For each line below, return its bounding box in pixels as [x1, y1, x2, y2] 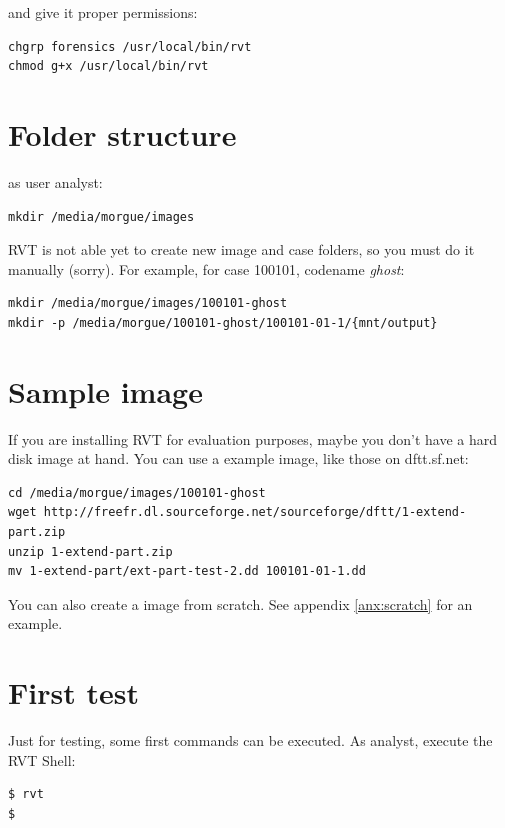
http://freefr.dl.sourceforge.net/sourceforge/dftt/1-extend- [43, 505, 467, 520]
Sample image [8, 370, 203, 411]
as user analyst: [8, 171, 103, 192]
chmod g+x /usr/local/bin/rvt [8, 59, 209, 74]
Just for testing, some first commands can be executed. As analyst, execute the [8, 730, 493, 751]
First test [8, 672, 139, 713]
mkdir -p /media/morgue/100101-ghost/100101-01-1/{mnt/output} [8, 315, 438, 330]
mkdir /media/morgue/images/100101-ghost [8, 296, 288, 311]
